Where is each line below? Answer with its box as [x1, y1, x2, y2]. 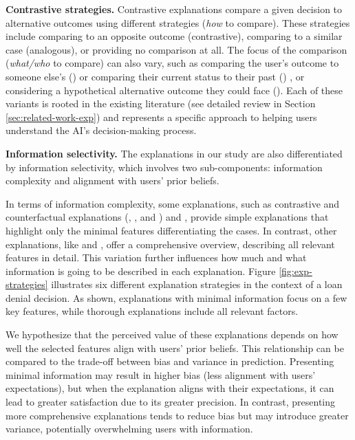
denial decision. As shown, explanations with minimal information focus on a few [6, 290, 347, 305]
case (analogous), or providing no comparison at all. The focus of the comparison [6, 42, 347, 56]
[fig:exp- [279, 263, 312, 278]
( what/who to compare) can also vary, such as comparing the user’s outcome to [6, 56, 339, 70]
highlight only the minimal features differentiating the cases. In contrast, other [6, 223, 337, 237]
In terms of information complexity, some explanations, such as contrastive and [6, 196, 340, 210]
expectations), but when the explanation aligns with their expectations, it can [6, 381, 334, 395]
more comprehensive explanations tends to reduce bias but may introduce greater [6, 408, 349, 422]
